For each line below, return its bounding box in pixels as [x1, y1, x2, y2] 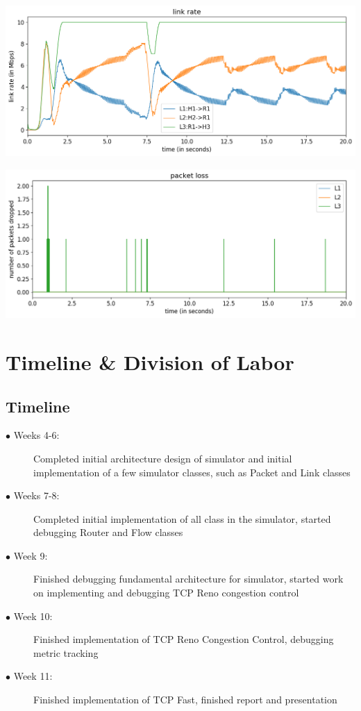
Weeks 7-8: [13, 488, 60, 503]
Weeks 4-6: [13, 428, 60, 442]
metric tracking [33, 645, 99, 660]
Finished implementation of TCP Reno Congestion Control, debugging [33, 632, 334, 646]
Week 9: [13, 548, 48, 562]
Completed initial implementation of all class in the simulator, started [33, 511, 331, 526]
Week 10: [13, 608, 53, 623]
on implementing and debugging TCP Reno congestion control [33, 585, 299, 600]
